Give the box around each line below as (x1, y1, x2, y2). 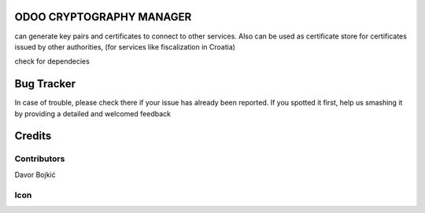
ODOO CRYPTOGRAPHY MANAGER (14, 10, 192, 24)
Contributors (14, 153, 65, 164)
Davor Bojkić (14, 170, 56, 179)
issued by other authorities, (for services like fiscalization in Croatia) (14, 42, 236, 51)
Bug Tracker (14, 77, 76, 90)
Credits (14, 130, 52, 143)
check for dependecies (14, 57, 90, 66)
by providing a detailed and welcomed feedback (14, 108, 171, 118)
